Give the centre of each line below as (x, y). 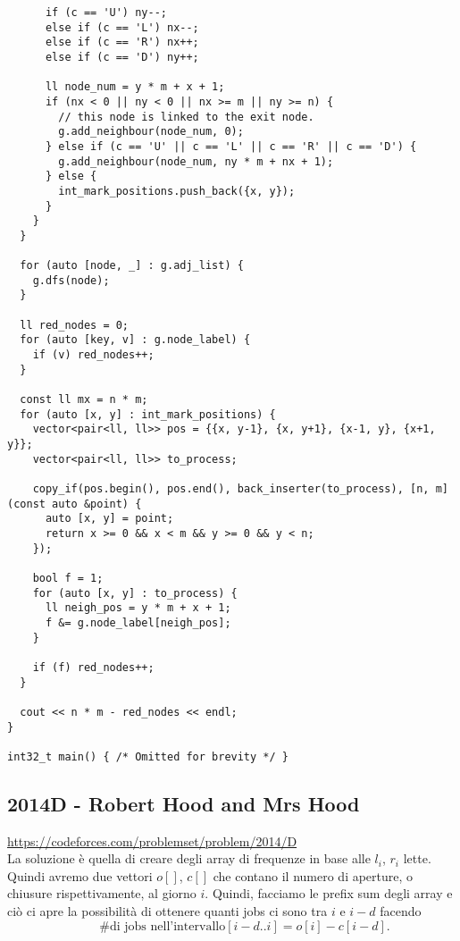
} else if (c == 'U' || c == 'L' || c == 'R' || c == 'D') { (231, 146)
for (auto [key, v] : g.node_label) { (135, 340)
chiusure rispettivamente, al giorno (102, 893)
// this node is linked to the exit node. (186, 117)
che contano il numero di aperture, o (313, 875)
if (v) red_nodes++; (93, 355)
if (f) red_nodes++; (93, 667)
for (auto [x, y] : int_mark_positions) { (148, 414)
